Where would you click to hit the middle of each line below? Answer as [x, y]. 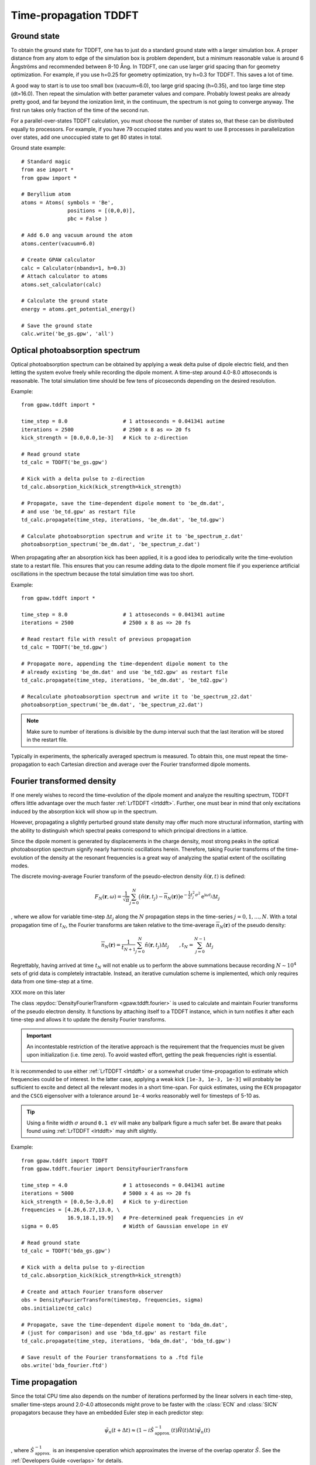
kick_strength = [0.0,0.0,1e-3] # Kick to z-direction [105, 437]
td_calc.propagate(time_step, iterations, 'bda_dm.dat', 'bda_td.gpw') [126, 1341]
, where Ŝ [23, 1450]
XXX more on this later [38, 992]
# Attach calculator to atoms [65, 276]
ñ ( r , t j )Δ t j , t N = [169, 945]
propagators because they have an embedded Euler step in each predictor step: [107, 1413]
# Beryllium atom [46, 194]
